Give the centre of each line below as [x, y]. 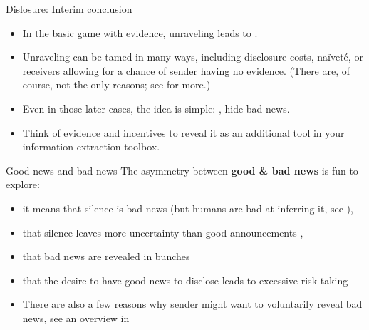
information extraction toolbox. [91, 146]
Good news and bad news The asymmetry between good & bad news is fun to [182, 170]
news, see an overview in [76, 318]
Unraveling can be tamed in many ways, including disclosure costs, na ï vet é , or [193, 57]
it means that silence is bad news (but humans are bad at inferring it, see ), [188, 208]
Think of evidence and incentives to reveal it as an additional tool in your [183, 132]
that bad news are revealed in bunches [106, 256]
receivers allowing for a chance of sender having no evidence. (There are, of [186, 70]
